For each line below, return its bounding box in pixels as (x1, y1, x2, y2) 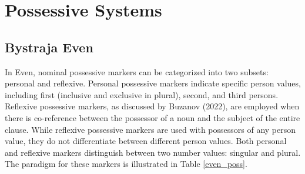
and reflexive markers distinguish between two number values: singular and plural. (5, 146, 301, 158)
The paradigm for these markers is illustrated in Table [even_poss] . (5, 158, 247, 170)
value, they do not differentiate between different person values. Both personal (5, 135, 287, 147)
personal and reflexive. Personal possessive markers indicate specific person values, (5, 77, 301, 89)
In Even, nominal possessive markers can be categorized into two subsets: (5, 65, 269, 78)
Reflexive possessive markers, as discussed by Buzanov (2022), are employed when (5, 100, 300, 112)
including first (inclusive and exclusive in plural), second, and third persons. (5, 88, 279, 101)
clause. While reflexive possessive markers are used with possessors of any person (5, 123, 296, 135)
